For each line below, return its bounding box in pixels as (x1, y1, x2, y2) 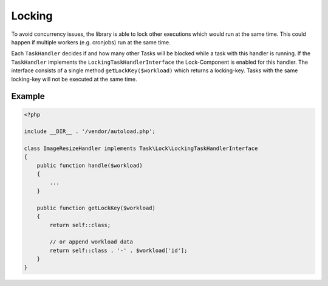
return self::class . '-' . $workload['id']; (49, 247, 188, 254)
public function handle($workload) (36, 162, 143, 169)
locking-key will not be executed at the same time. (11, 75, 137, 83)
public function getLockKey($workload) (36, 204, 156, 211)
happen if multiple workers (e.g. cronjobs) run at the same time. (11, 38, 171, 46)
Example (11, 91, 45, 101)
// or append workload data (49, 239, 134, 245)
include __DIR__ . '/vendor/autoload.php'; (24, 128, 156, 135)
